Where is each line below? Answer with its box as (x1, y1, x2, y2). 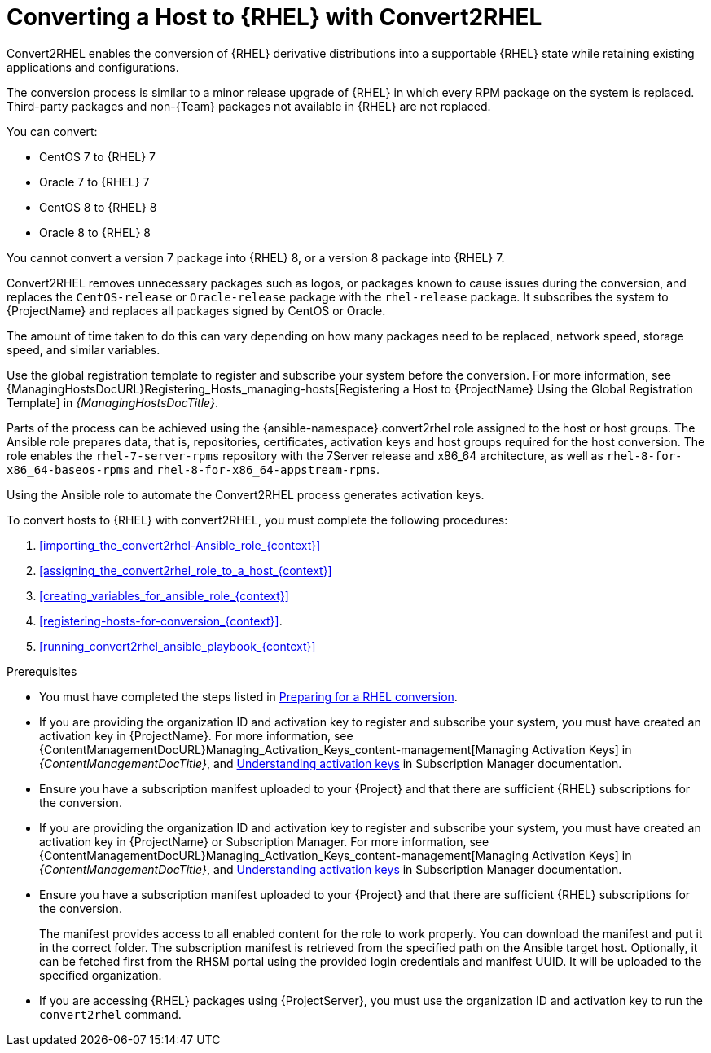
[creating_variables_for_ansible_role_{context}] (39, 588, 289, 603)
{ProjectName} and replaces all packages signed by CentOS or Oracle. (7, 303, 386, 318)
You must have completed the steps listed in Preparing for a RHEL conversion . (39, 689, 458, 704)
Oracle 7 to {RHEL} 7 (39, 174, 150, 189)
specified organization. (39, 967, 162, 982)
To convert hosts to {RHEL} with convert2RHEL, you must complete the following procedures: (7, 512, 508, 527)
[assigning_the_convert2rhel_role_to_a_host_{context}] (39, 563, 332, 577)
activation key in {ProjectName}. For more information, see (39, 728, 353, 743)
